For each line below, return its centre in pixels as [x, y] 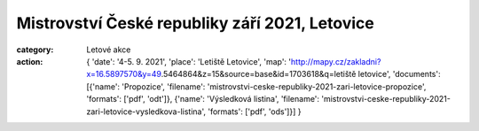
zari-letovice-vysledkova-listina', [146, 112]
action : [30, 61]
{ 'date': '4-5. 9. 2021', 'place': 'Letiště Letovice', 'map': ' [189, 61]
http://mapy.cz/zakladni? [336, 61]
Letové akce [109, 50]
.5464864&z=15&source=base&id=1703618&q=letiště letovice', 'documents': [301, 74]
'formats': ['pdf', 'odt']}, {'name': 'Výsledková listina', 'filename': [203, 99]
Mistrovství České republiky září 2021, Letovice [195, 23]
